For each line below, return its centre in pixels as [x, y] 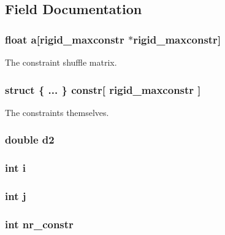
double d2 [30, 140]
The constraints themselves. [57, 112]
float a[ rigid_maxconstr [65, 39]
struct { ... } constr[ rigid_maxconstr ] [103, 89]
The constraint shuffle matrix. [61, 62]
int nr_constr [39, 224]
